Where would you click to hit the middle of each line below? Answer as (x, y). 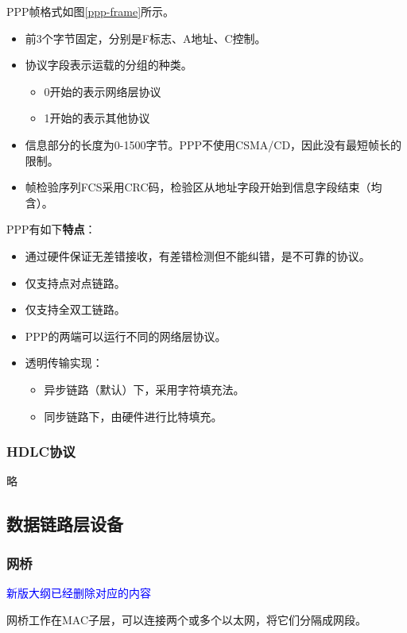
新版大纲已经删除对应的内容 (79, 592)
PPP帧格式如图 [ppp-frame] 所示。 (91, 11)
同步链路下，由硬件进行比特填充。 (133, 416)
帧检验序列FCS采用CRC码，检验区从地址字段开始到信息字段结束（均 (203, 187)
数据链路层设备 (65, 524)
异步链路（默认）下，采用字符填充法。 (144, 389)
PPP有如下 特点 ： (51, 229)
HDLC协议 (41, 452)
